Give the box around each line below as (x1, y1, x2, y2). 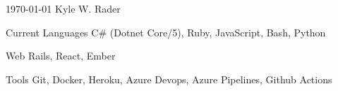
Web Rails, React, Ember (6, 48, 116, 63)
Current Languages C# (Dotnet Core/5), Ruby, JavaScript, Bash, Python (6, 24, 326, 39)
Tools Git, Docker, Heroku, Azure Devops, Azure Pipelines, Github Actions (6, 71, 332, 86)
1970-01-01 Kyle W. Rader (6, 1, 121, 15)
